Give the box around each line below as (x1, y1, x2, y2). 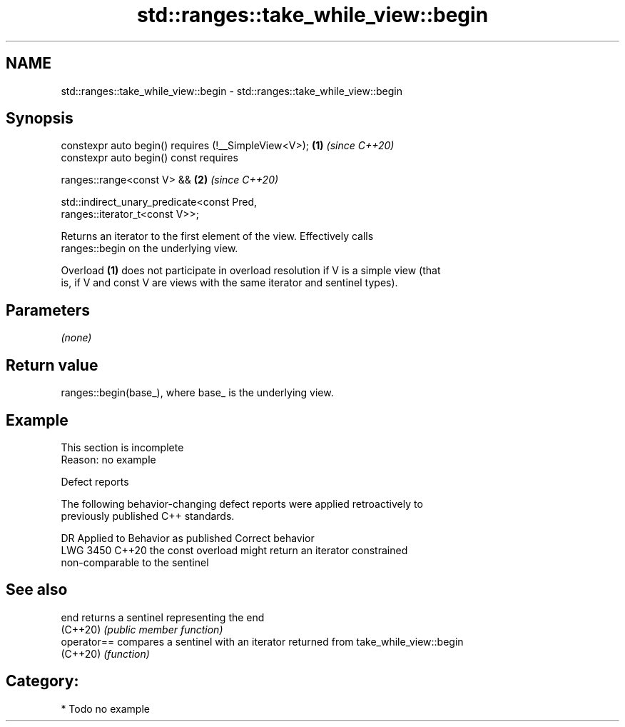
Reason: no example (61, 453, 156, 466)
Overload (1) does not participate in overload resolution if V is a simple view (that (61, 264, 441, 277)
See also (6, 581, 68, 599)
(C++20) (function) (61, 647, 150, 660)
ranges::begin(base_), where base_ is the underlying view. (61, 386, 334, 399)
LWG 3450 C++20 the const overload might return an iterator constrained (61, 543, 408, 556)
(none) (61, 331, 92, 344)
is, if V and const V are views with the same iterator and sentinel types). (61, 276, 398, 289)
